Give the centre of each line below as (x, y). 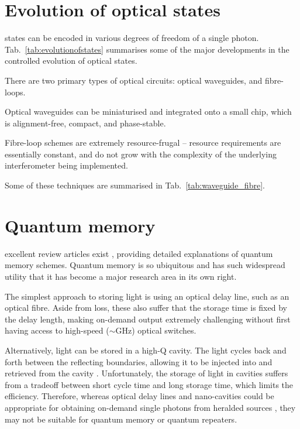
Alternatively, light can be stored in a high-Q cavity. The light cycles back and (146, 350)
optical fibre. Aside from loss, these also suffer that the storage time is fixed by (146, 308)
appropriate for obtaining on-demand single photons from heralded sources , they (150, 407)
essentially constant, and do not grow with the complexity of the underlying (141, 154)
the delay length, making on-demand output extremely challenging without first (148, 319)
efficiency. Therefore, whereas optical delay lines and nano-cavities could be (139, 396)
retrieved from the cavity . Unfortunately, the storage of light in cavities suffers (146, 373)
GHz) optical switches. (156, 330)
